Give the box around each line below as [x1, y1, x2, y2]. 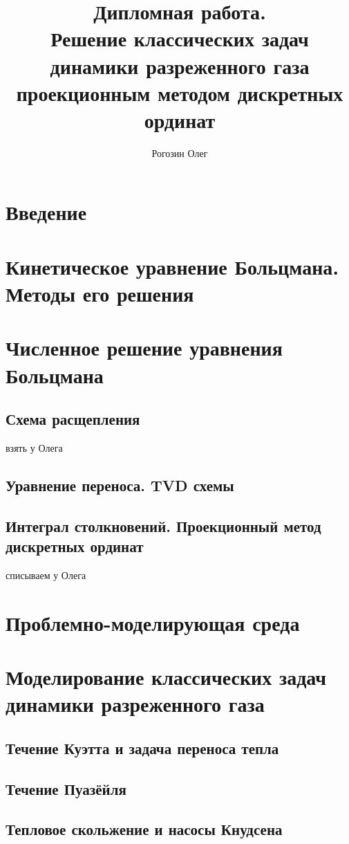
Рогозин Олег [151, 145, 208, 160]
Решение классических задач [50, 24, 309, 53]
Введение [6, 198, 87, 226]
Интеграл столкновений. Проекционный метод [6, 515, 321, 536]
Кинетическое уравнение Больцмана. [6, 252, 339, 280]
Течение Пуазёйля [6, 778, 126, 799]
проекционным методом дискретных [16, 78, 343, 107]
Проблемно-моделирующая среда [6, 608, 300, 636]
